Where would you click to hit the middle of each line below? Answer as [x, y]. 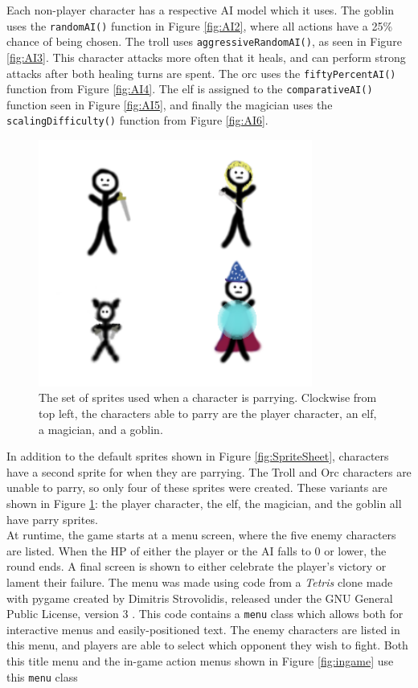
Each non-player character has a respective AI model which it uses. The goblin [201, 10]
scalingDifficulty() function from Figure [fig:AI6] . [137, 120]
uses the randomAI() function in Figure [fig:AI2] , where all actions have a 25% [200, 25]
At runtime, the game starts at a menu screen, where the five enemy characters [201, 535]
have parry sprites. [52, 519]
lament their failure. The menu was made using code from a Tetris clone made [200, 582]
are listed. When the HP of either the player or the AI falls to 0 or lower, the [197, 550]
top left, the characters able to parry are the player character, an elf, [208, 414]
